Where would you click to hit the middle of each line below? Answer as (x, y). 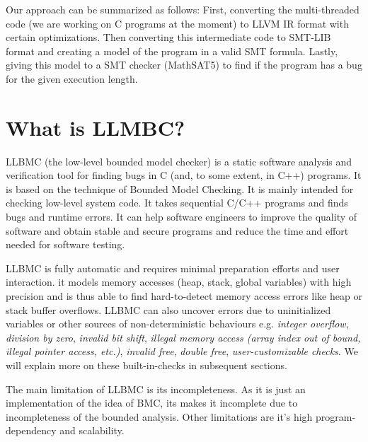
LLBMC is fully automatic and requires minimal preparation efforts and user (173, 268)
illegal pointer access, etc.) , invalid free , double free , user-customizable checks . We (182, 351)
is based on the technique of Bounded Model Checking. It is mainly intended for (180, 188)
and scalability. (92, 430)
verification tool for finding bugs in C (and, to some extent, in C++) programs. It (184, 175)
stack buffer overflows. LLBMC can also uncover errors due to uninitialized (168, 309)
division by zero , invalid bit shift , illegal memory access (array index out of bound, (183, 337)
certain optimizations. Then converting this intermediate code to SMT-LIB (168, 37)
